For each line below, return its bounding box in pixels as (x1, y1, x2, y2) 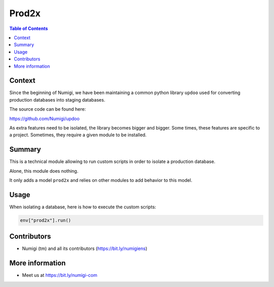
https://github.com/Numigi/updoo (9, 115, 80, 121)
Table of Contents (9, 25, 48, 31)
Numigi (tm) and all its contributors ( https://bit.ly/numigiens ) (22, 245, 148, 251)
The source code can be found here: (9, 106, 86, 112)
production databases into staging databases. (9, 97, 106, 103)
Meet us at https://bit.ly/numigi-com (22, 272, 97, 278)
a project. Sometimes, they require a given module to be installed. (9, 132, 147, 138)
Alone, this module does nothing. (9, 168, 79, 174)
